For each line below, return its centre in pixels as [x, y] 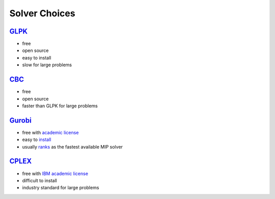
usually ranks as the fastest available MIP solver [73, 147]
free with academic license [50, 132]
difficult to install [39, 180]
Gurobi [20, 120]
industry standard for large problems [61, 188]
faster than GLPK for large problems [60, 106]
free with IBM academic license [55, 174]
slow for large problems [47, 65]
